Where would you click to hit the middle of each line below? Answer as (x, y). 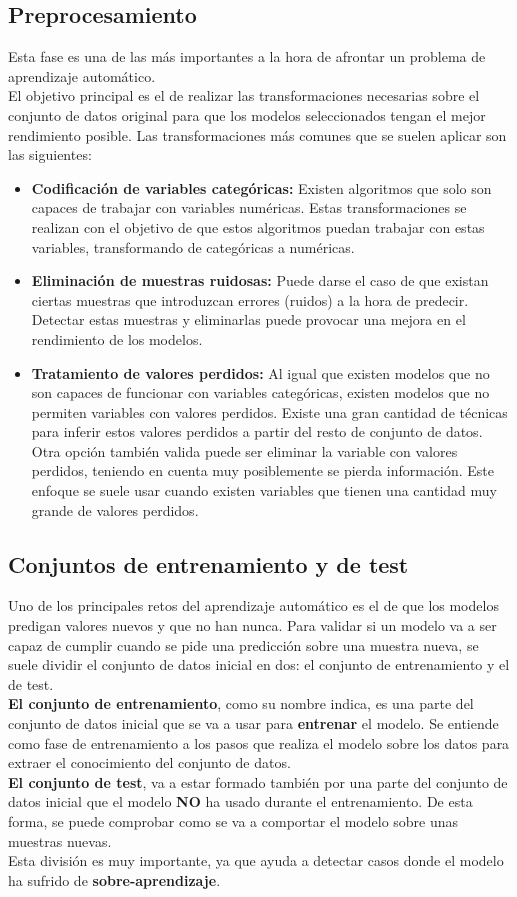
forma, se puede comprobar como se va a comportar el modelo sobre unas (233, 821)
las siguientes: (50, 154)
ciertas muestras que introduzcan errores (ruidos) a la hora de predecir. (250, 299)
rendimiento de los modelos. (117, 338)
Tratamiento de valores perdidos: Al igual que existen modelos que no (260, 372)
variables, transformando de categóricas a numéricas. (193, 246)
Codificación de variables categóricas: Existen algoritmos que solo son (261, 187)
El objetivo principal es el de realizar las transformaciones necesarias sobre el (244, 95)
